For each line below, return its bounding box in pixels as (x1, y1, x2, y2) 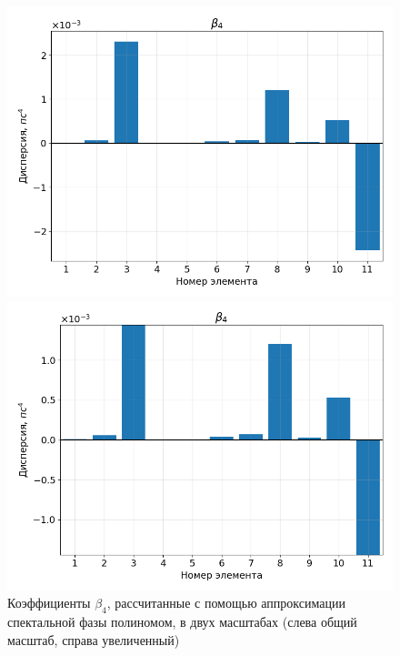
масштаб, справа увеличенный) (7, 630, 180, 649)
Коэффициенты (7, 593, 91, 612)
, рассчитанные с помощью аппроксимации (106, 593, 345, 612)
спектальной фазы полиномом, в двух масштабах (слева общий (7, 611, 357, 631)
